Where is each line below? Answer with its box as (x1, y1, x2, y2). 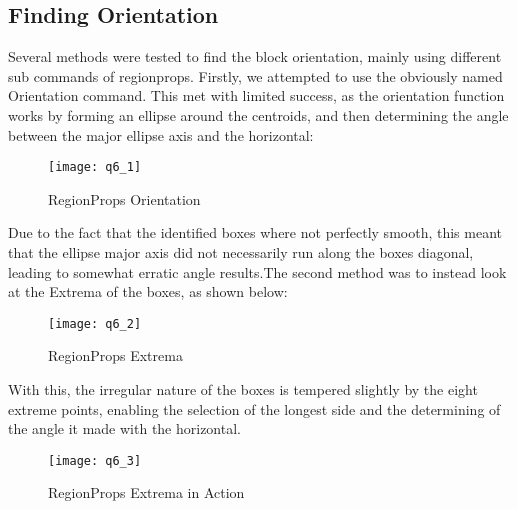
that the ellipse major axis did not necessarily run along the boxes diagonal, (8, 242, 474, 263)
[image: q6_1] (48, 160, 142, 175)
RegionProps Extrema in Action (48, 482, 245, 503)
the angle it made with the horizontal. (8, 418, 241, 439)
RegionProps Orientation (48, 188, 201, 209)
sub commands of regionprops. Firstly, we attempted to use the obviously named (8, 65, 503, 86)
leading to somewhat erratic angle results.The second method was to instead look (8, 261, 507, 282)
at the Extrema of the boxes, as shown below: (8, 281, 288, 302)
